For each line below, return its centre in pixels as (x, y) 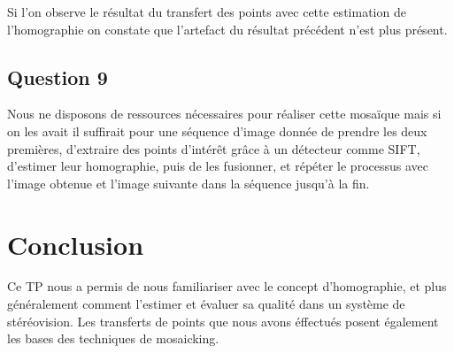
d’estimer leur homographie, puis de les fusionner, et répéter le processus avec (218, 166)
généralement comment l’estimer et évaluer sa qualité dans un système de (206, 304)
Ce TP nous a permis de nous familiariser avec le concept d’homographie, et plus (227, 286)
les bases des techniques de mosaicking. (113, 338)
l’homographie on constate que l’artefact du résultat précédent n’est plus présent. (227, 29)
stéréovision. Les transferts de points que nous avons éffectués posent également (223, 321)
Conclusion (76, 244)
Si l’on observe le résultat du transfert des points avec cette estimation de (207, 12)
